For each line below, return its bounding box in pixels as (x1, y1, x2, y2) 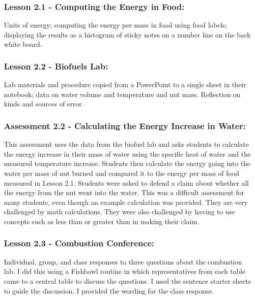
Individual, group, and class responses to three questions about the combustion (4, 256, 242, 266)
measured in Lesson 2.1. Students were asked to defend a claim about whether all (4, 177, 249, 188)
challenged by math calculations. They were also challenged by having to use (4, 206, 235, 217)
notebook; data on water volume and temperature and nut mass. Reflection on (4, 89, 241, 99)
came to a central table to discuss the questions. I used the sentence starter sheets (4, 275, 251, 286)
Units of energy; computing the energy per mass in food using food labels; (4, 20, 227, 30)
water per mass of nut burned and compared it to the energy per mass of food (4, 168, 239, 178)
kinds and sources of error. (4, 99, 84, 109)
